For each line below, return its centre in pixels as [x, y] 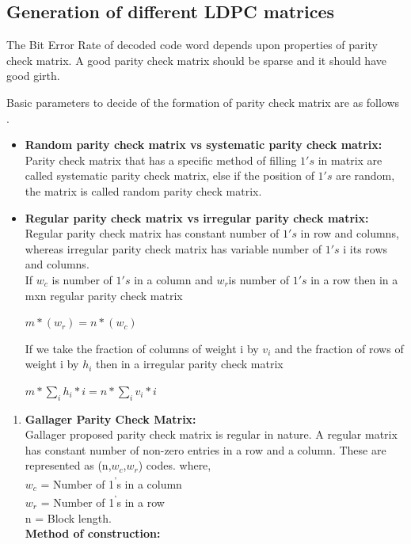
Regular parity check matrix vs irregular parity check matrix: [197, 217]
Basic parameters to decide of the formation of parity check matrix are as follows [203, 102]
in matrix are [350, 160]
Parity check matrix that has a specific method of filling [161, 160]
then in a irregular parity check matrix [190, 364]
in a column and [173, 279]
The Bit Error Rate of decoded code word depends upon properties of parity [192, 45]
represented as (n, [68, 465]
